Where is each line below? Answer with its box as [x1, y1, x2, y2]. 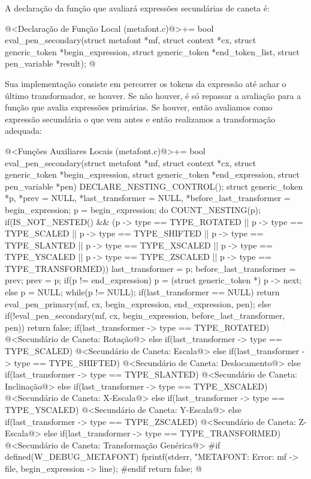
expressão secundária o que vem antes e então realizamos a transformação [5, 112, 276, 125]
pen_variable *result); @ [5, 57, 96, 70]
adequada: [5, 124, 42, 137]
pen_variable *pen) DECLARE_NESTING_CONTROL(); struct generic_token [5, 179, 303, 192]
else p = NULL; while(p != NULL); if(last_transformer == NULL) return [5, 286, 280, 298]
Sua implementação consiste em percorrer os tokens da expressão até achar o [5, 77, 286, 89]
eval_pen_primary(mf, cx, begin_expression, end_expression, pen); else [5, 297, 271, 310]
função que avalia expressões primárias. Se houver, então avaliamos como [5, 101, 273, 113]
